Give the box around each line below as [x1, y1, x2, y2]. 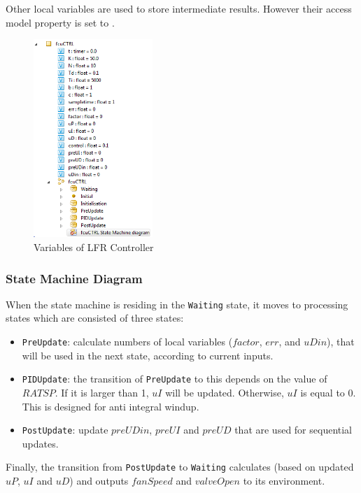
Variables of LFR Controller [34, 240, 154, 254]
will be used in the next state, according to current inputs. [22, 348, 274, 362]
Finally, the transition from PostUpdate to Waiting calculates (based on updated [6, 459, 354, 474]
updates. [22, 436, 59, 450]
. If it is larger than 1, [55, 385, 149, 399]
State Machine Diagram [6, 269, 143, 287]
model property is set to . [6, 15, 115, 29]
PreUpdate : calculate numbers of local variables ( [22, 334, 233, 349]
